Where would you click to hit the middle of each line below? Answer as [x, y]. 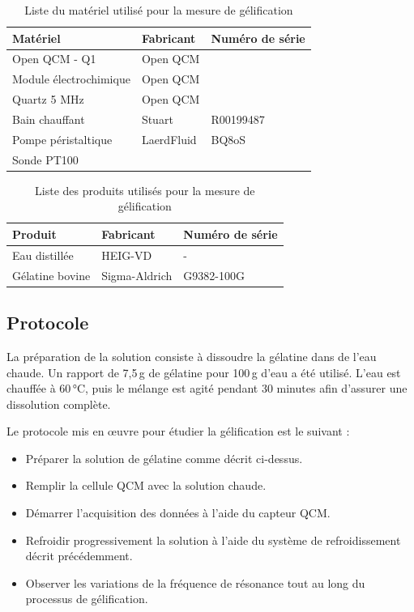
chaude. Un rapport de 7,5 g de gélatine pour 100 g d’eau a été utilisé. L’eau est [204, 372]
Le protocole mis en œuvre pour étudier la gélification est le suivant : [178, 431]
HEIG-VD [127, 255]
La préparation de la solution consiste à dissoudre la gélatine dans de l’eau [192, 356]
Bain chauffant [49, 119]
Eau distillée [43, 255]
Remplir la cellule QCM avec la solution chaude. [146, 485]
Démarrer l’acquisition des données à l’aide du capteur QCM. [178, 513]
